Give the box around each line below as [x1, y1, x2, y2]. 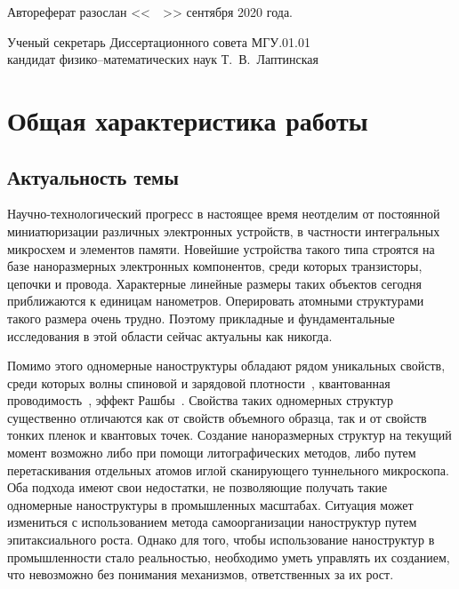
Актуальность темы [7, 163, 179, 190]
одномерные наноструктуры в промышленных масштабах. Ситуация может [7, 495, 414, 513]
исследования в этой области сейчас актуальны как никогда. [7, 326, 333, 345]
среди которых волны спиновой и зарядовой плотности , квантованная [7, 373, 391, 392]
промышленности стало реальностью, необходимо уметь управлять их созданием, [7, 547, 450, 566]
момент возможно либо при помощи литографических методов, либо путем [7, 443, 416, 462]
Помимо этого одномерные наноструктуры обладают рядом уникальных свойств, [7, 356, 446, 375]
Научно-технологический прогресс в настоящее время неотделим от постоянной [7, 204, 440, 223]
